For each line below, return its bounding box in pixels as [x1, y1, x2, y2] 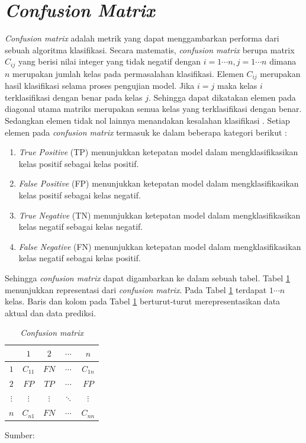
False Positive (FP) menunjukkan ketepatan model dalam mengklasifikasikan [18, 177, 299, 190]
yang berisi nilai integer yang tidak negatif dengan [18, 55, 201, 68]
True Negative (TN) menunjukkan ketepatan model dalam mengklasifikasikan [18, 208, 301, 221]
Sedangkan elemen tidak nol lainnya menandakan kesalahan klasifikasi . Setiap [5, 114, 290, 126]
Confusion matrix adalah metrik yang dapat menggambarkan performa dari [5, 32, 279, 44]
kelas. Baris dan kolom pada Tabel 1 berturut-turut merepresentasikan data [5, 295, 281, 307]
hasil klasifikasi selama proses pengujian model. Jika [5, 79, 195, 92]
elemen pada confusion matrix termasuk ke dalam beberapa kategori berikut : [5, 126, 287, 138]
